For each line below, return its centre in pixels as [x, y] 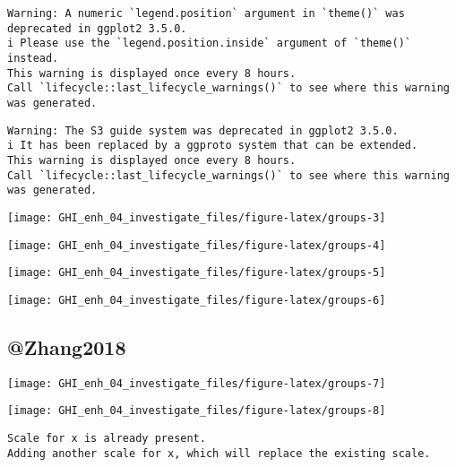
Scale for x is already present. [107, 439]
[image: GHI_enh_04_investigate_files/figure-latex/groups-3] [197, 217]
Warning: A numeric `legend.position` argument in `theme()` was [206, 13]
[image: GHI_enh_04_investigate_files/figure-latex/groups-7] [197, 383]
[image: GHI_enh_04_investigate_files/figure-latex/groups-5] [197, 273]
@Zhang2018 [67, 346]
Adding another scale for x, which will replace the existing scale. [219, 453]
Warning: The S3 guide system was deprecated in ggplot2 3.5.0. [203, 130]
